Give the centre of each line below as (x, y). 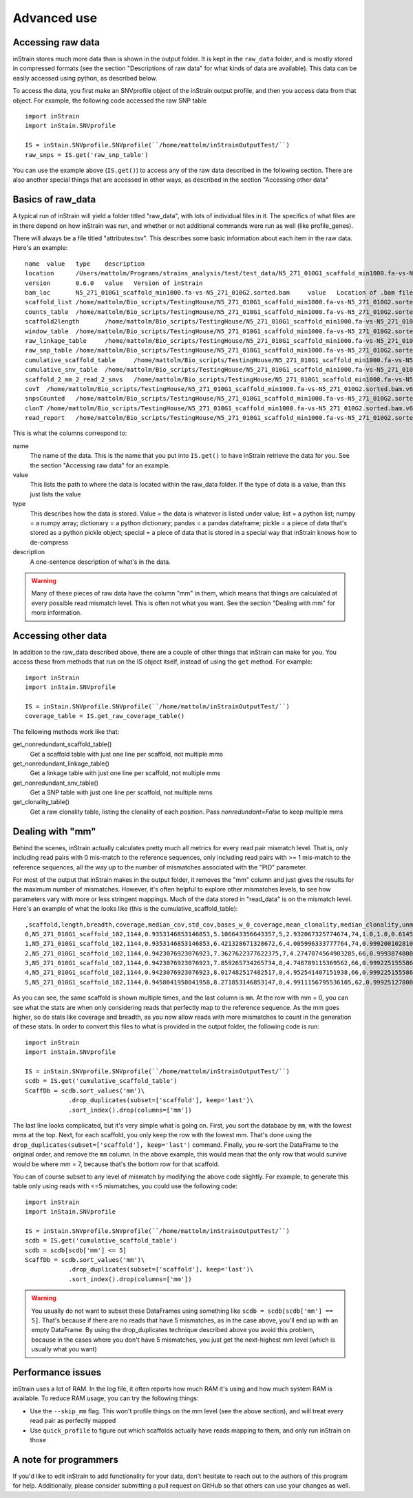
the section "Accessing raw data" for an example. (100, 465)
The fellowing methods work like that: (66, 731)
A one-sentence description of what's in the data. (100, 562)
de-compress (49, 542)
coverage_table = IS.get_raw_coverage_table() (105, 716)
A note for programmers (65, 1459)
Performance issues (57, 1372)
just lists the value (55, 494)
